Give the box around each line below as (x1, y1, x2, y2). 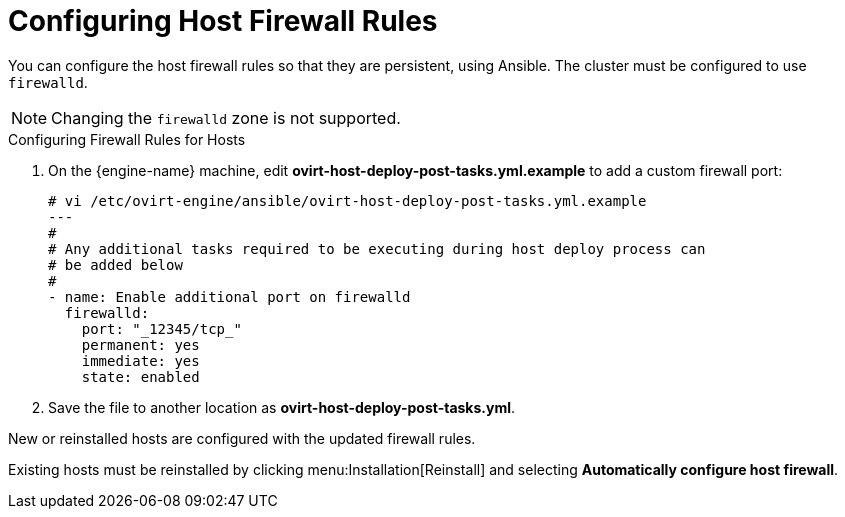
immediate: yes (81, 352, 200, 369)
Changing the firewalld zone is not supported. (51, 107, 401, 128)
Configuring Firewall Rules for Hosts (8, 130, 246, 148)
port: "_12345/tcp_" (81, 320, 242, 337)
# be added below (48, 256, 183, 273)
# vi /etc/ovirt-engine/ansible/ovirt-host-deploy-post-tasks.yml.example (48, 192, 647, 209)
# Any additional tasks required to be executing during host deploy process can (48, 240, 706, 257)
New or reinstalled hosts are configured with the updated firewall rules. (8, 429, 476, 447)
